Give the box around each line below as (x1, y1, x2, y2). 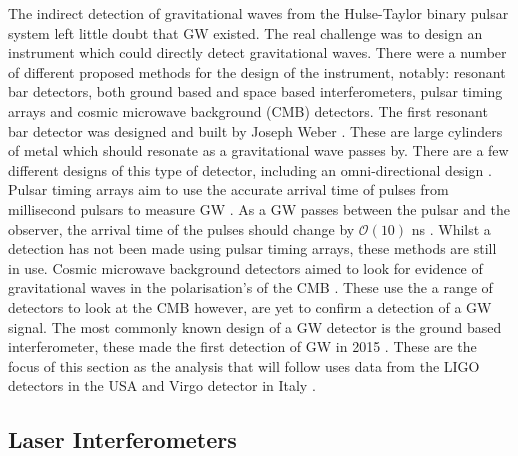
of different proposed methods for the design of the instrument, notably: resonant (8, 61, 506, 82)
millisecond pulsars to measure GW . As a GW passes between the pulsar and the (8, 198, 510, 219)
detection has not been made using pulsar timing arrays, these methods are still (8, 238, 497, 259)
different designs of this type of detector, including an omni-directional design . (8, 159, 492, 180)
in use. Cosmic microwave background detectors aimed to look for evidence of (8, 257, 483, 278)
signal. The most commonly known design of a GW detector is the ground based (8, 316, 502, 337)
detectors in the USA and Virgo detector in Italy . (8, 375, 316, 396)
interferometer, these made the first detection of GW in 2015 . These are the (8, 336, 477, 357)
